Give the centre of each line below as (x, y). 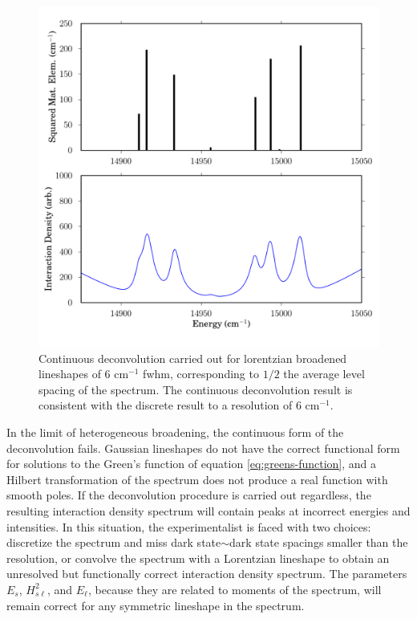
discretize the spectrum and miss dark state (114, 542)
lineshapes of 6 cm (84, 374)
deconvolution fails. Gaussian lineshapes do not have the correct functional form (203, 448)
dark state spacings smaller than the (319, 542)
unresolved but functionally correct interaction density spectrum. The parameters (207, 574)
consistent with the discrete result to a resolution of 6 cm (179, 405)
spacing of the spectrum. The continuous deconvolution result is (196, 389)
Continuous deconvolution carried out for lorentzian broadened (193, 358)
